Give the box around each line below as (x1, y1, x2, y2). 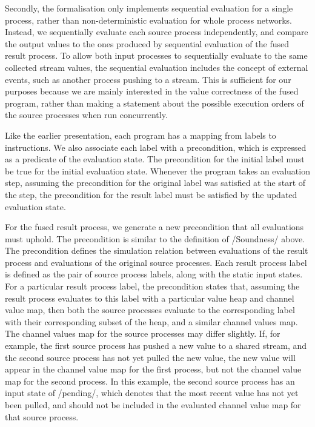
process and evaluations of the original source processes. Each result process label (5, 256, 307, 268)
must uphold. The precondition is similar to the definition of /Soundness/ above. (5, 232, 305, 245)
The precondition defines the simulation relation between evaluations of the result (5, 244, 308, 257)
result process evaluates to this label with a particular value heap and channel (5, 291, 294, 304)
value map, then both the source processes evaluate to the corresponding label (5, 303, 295, 316)
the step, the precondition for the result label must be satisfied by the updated (5, 188, 297, 200)
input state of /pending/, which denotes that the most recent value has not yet (5, 386, 299, 399)
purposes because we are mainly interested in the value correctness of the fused (5, 85, 299, 98)
